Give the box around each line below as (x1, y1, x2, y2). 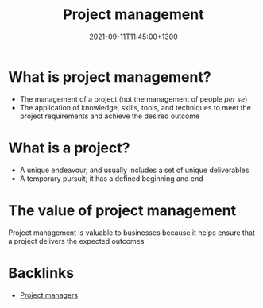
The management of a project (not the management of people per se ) (19, 94, 248, 104)
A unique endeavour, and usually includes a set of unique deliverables (19, 165, 249, 175)
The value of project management (8, 201, 237, 219)
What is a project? (8, 139, 130, 156)
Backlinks (8, 264, 75, 282)
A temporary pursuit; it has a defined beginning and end (19, 173, 204, 183)
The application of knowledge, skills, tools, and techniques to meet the (19, 102, 252, 112)
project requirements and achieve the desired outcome (19, 111, 200, 121)
